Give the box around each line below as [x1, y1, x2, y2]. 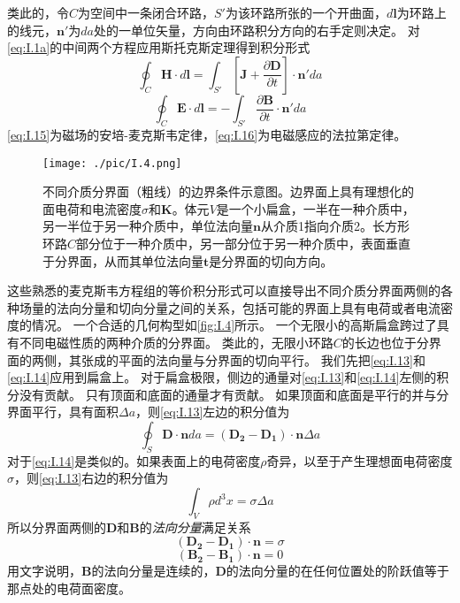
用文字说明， [7, 561, 81, 580]
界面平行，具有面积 [7, 402, 119, 421]
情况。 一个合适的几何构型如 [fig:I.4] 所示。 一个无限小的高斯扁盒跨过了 [31, 316, 437, 334]
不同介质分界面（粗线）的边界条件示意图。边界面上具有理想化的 [42, 182, 414, 201]
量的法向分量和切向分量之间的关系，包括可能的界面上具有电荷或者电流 [31, 298, 441, 317]
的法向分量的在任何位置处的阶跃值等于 [226, 561, 449, 580]
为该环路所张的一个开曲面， [225, 4, 387, 21]
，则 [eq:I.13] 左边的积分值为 [135, 402, 290, 421]
